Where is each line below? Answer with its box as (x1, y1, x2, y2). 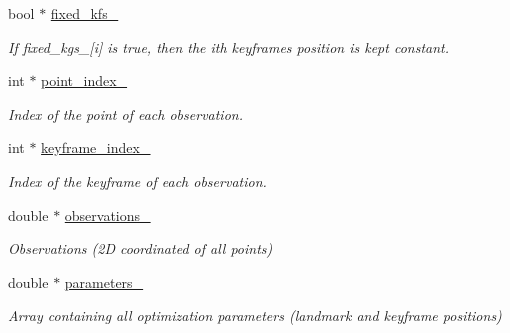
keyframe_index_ (41, 137, 151, 158)
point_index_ (41, 70, 128, 91)
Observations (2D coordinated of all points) (8, 238, 273, 259)
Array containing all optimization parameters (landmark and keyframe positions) (8, 305, 502, 326)
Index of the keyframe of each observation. (8, 170, 267, 191)
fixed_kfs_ (50, 3, 119, 23)
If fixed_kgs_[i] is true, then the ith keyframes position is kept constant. (8, 36, 449, 57)
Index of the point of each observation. (8, 103, 243, 124)
